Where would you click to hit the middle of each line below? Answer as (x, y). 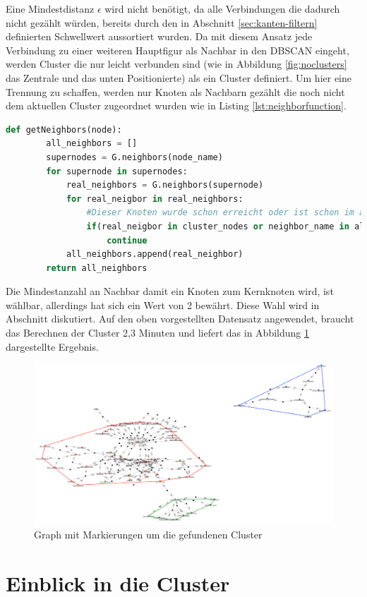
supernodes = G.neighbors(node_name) (134, 157)
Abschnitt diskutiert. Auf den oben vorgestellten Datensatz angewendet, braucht (180, 319)
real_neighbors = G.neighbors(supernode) (165, 185)
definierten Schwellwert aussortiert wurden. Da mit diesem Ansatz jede (159, 36)
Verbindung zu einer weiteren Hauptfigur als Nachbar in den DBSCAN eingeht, (178, 50)
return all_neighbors (97, 268)
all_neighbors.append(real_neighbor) (155, 254)
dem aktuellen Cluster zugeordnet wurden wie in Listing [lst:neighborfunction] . (176, 105)
